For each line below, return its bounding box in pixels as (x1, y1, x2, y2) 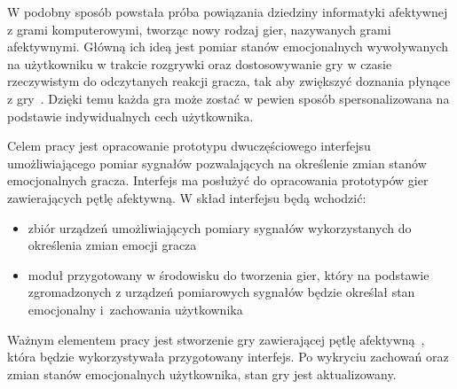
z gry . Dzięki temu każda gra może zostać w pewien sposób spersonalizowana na (7, 89, 450, 107)
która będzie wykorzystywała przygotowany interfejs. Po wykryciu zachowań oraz (7, 347, 449, 366)
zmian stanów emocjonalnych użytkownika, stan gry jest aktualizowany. (7, 364, 397, 383)
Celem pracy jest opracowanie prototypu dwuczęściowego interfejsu (7, 136, 371, 155)
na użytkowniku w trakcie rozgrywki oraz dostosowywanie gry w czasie (7, 54, 392, 73)
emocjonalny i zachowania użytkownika (28, 300, 243, 318)
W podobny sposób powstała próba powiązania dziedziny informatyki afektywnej (7, 3, 448, 20)
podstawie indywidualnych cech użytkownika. (7, 106, 254, 125)
